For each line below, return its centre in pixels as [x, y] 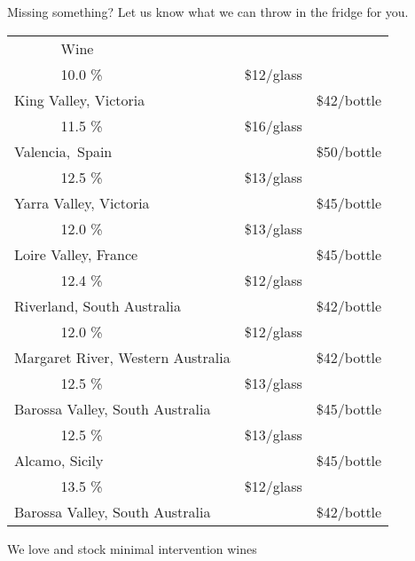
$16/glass [273, 125]
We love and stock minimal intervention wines [132, 548]
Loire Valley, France [76, 254]
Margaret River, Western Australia [122, 357]
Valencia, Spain [63, 151]
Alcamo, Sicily [59, 460]
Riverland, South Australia [98, 305]
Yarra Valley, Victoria [82, 202]
